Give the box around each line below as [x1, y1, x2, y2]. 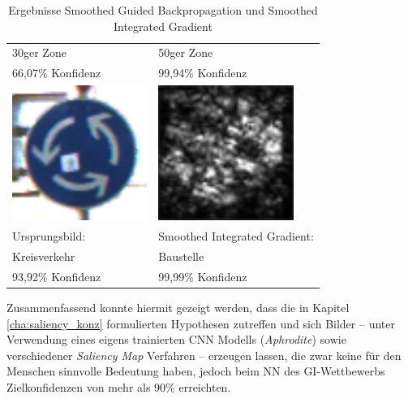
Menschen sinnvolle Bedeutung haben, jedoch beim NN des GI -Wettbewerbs [6, 362, 385, 379]
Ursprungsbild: [12, 228, 86, 245]
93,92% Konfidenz [12, 267, 101, 284]
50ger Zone [158, 44, 213, 61]
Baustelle [158, 248, 204, 265]
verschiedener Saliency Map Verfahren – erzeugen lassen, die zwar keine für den [6, 346, 402, 363]
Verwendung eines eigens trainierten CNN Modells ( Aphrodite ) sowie [6, 331, 346, 348]
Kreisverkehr [12, 248, 75, 265]
